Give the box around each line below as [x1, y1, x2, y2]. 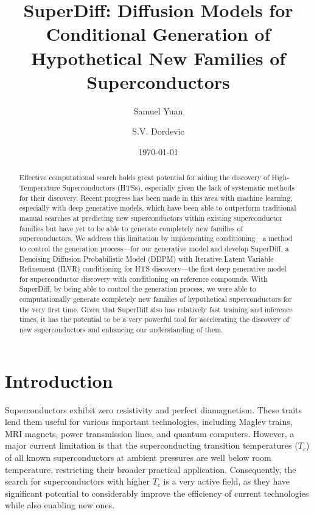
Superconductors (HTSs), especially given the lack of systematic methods [62, 182, 295, 192]
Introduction [5, 368, 113, 393]
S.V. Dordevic [132, 125, 184, 138]
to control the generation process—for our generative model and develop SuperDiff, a [19, 243, 289, 253]
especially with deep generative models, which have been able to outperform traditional [19, 203, 296, 213]
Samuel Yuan [133, 104, 183, 117]
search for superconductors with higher [5, 475, 150, 488]
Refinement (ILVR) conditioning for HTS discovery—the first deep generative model [19, 264, 287, 274]
